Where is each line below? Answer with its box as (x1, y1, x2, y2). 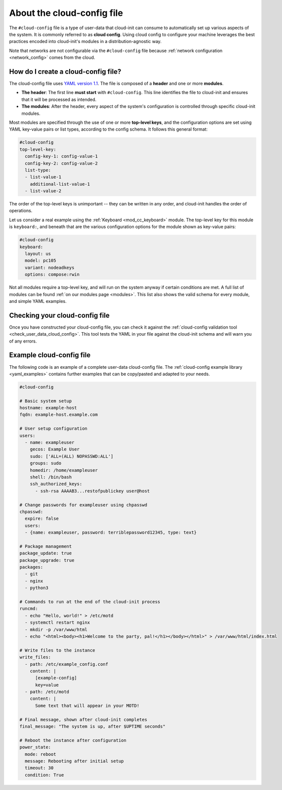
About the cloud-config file (9, 7, 123, 18)
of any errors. (9, 338, 37, 344)
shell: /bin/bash (30, 474, 72, 480)
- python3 (25, 585, 49, 591)
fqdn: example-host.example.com (19, 412, 98, 418)
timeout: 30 (25, 765, 54, 771)
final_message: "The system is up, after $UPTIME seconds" (19, 724, 165, 730)
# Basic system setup (19, 398, 72, 403)
